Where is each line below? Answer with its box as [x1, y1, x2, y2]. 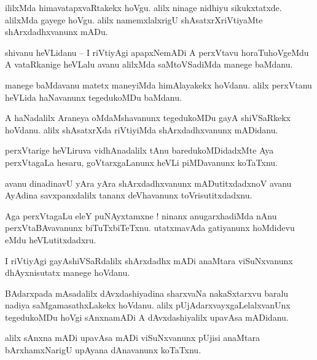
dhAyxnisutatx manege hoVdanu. [5, 266, 130, 279]
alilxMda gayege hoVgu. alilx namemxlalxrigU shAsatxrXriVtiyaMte [5, 13, 263, 26]
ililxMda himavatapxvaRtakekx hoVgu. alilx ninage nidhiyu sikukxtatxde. [5, 1, 282, 14]
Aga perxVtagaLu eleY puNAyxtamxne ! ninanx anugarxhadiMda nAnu [5, 209, 277, 222]
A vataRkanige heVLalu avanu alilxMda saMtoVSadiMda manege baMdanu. [5, 58, 293, 71]
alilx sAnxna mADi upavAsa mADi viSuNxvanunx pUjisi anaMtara [5, 331, 260, 344]
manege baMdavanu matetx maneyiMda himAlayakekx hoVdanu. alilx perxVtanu [5, 78, 312, 91]
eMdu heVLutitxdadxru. [5, 233, 96, 246]
